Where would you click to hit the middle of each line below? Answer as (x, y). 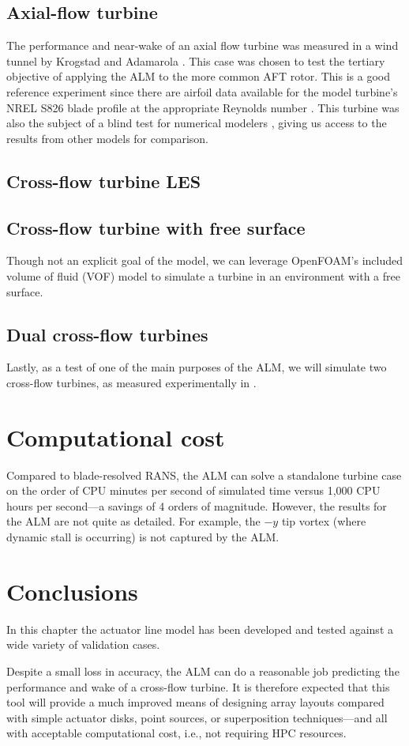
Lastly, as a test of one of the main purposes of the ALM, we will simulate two (197, 367)
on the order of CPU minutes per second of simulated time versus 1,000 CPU (193, 490)
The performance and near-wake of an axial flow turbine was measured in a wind (203, 45)
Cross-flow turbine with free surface (156, 227)
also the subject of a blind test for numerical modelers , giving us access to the (197, 123)
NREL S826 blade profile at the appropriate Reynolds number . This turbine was (203, 107)
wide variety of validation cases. (83, 644)
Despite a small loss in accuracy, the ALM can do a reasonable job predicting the (203, 671)
